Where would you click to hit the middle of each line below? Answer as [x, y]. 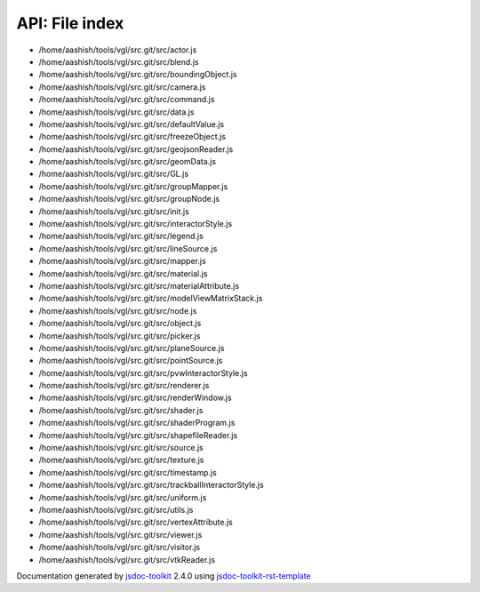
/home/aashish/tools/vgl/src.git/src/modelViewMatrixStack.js [151, 299]
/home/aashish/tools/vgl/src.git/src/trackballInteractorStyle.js [151, 485]
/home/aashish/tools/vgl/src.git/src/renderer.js [124, 386]
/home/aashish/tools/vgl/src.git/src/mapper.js [122, 261]
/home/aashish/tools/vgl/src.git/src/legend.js [121, 236]
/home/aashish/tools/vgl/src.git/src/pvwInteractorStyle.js [143, 372]
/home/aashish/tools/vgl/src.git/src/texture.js [121, 460]
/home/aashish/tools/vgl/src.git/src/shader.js [121, 410]
